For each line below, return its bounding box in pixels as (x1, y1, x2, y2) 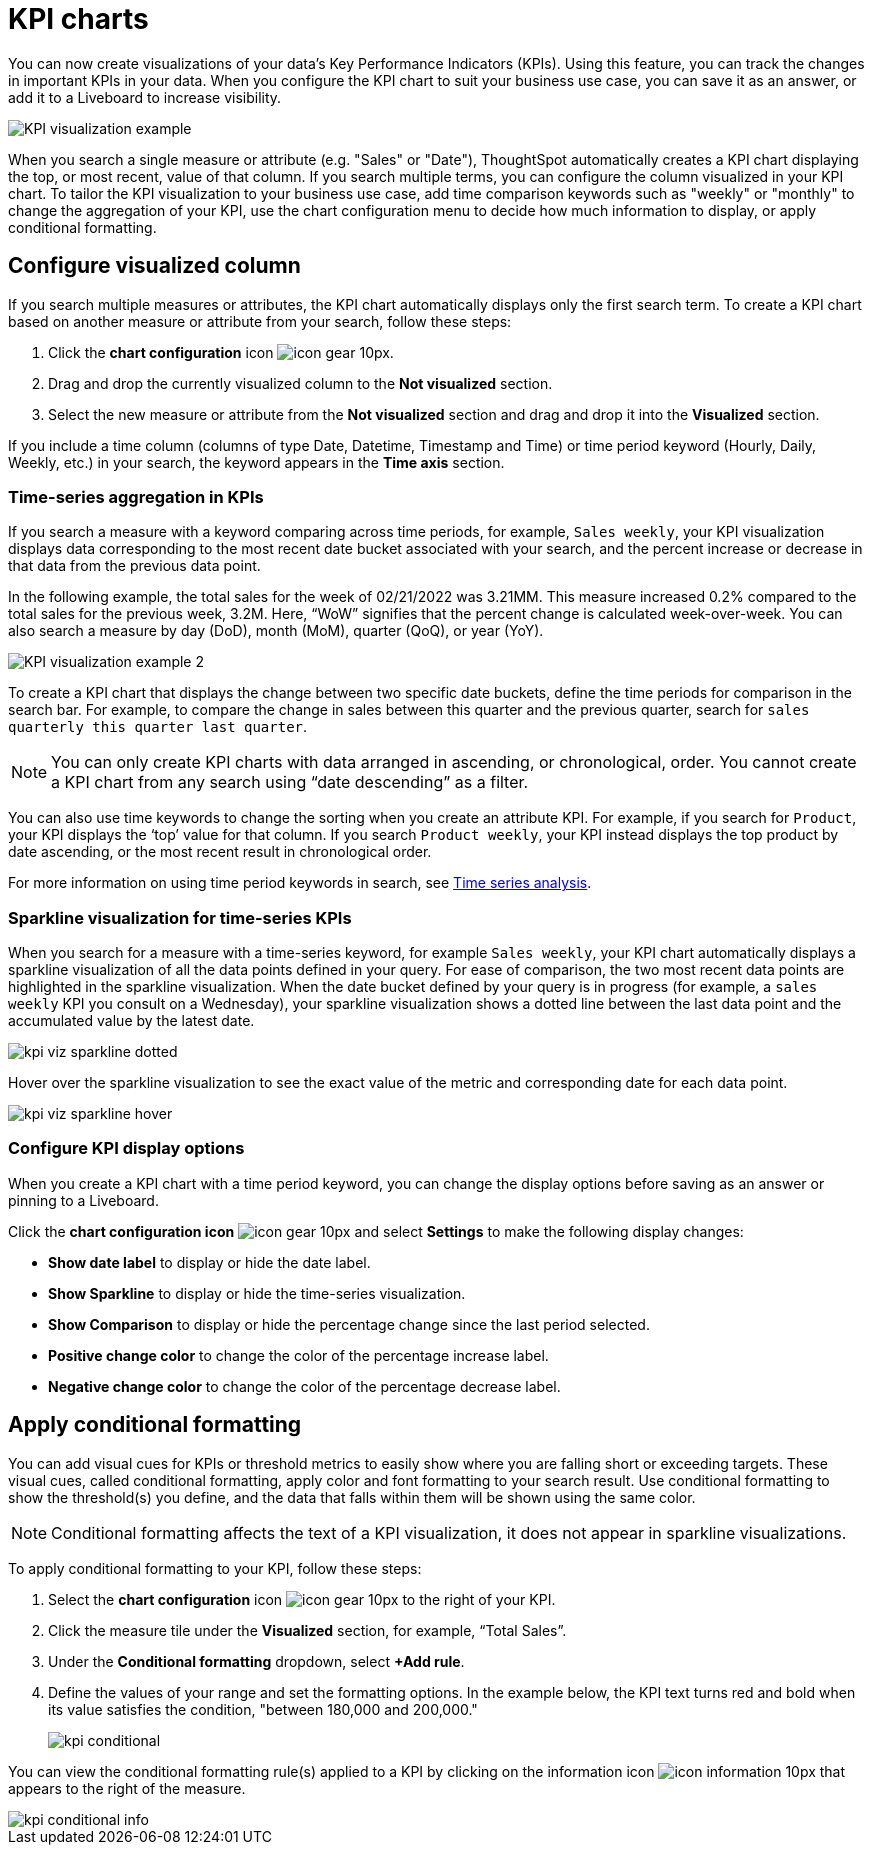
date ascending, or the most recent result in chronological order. (8, 843, 432, 861)
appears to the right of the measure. (8, 1779, 246, 1797)
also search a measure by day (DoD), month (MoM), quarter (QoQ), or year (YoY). (8, 622, 544, 640)
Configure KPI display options (8, 1138, 245, 1159)
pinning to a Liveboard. (8, 1191, 159, 1209)
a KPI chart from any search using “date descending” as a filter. (51, 772, 529, 793)
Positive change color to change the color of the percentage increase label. (48, 1346, 549, 1364)
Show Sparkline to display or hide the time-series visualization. (48, 1284, 466, 1302)
